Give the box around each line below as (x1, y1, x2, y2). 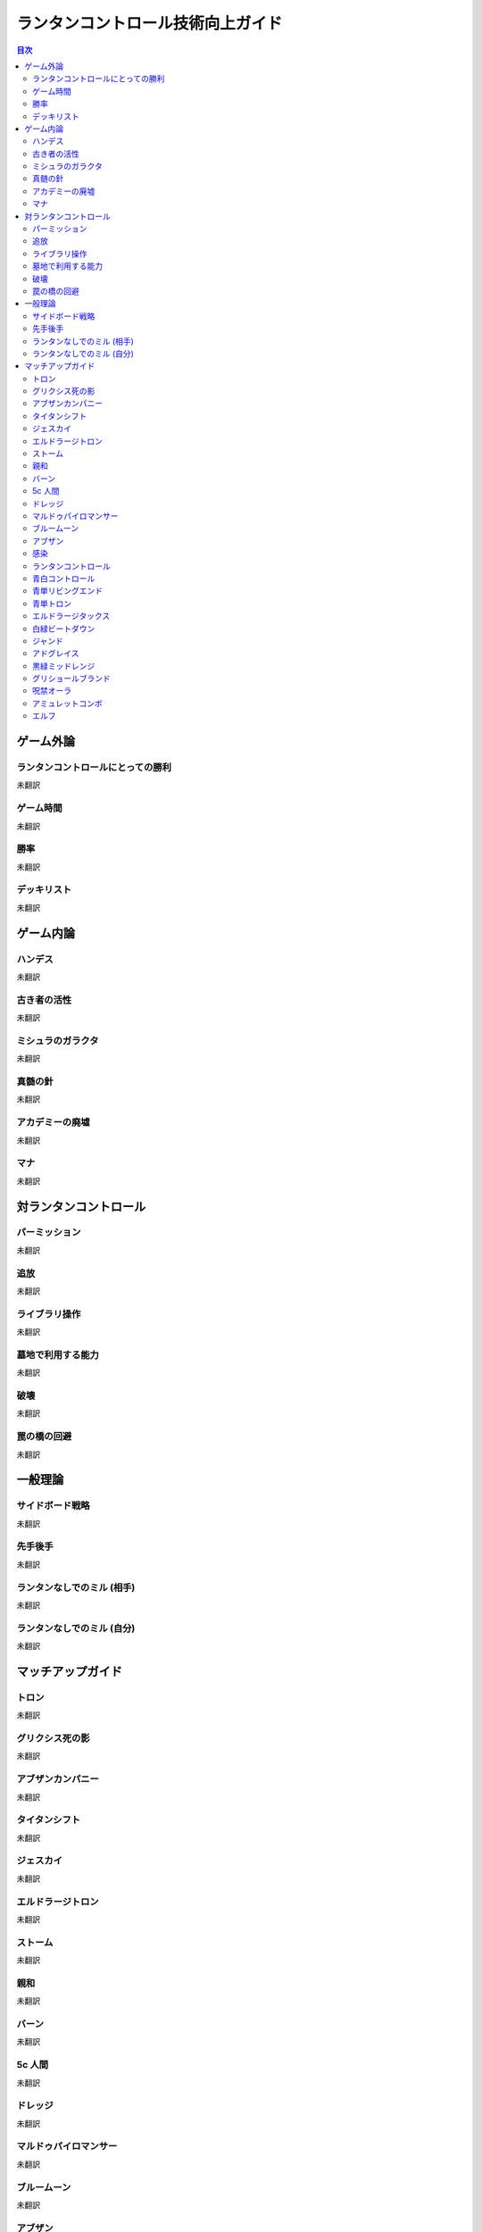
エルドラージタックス (32, 611, 111, 621)
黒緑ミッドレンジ (32, 661, 96, 671)
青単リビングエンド (32, 586, 103, 596)
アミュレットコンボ (32, 697, 103, 709)
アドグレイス (32, 648, 79, 659)
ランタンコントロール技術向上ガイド (16, 13, 283, 33)
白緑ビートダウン (32, 623, 96, 634)
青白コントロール (32, 572, 96, 584)
